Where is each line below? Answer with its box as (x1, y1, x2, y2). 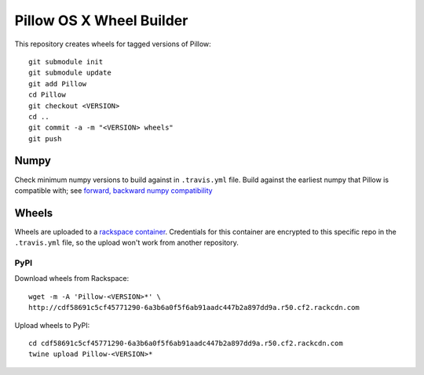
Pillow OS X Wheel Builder (14, 12, 188, 29)
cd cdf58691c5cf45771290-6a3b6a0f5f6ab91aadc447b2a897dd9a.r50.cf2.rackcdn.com (28, 338, 343, 348)
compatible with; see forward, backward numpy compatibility (14, 185, 213, 195)
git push (28, 134, 62, 143)
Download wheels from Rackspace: (14, 274, 130, 283)
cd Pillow (28, 90, 66, 100)
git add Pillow (28, 79, 87, 88)
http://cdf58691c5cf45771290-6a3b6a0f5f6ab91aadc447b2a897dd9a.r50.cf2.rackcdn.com (28, 303, 360, 312)
